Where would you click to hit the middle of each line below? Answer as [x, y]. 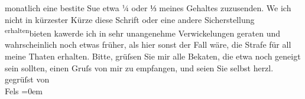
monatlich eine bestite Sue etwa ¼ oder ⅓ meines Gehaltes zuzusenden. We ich [148, 8]
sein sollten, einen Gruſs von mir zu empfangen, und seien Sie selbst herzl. [139, 67]
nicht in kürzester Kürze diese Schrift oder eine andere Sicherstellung [130, 19]
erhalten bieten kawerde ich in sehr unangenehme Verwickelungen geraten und [143, 32]
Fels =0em [24, 90]
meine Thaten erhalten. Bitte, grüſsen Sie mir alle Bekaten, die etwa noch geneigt [153, 56]
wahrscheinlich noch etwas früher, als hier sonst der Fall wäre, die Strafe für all [148, 44]
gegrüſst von [27, 79]
